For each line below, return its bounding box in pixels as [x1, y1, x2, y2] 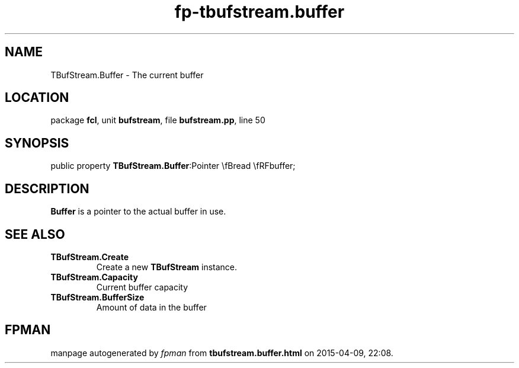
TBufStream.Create [50, 251, 129, 262]
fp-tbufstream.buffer [174, 2, 345, 22]
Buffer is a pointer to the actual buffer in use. [50, 206, 226, 217]
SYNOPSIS [5, 135, 69, 151]
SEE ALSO [5, 226, 65, 242]
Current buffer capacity [96, 281, 188, 292]
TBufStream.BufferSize [50, 292, 145, 302]
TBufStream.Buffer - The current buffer [50, 69, 204, 80]
